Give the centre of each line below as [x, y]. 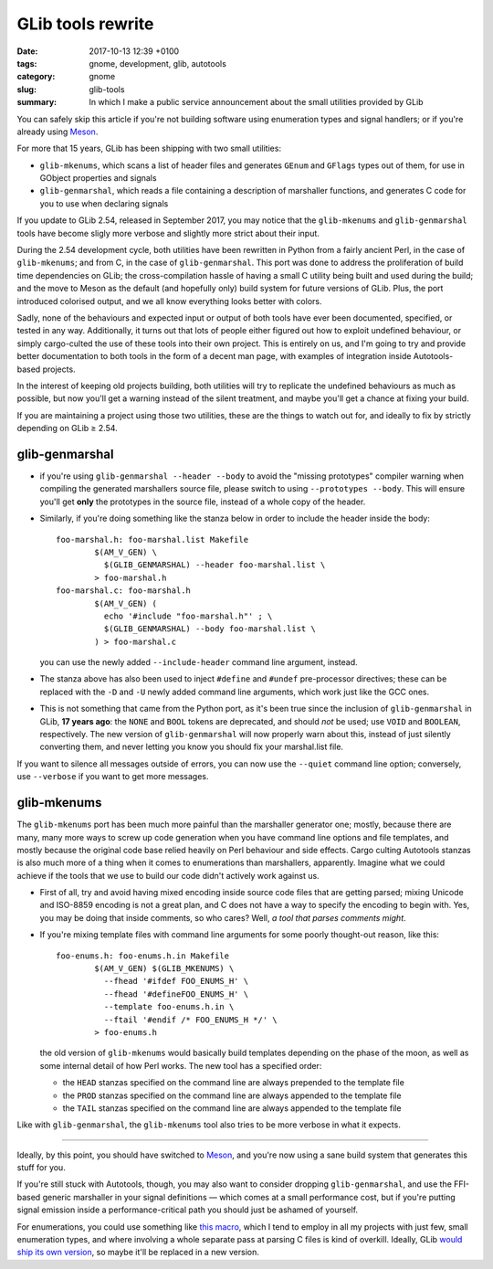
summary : [37, 102]
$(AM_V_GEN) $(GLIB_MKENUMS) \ [164, 969]
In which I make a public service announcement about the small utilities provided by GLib [256, 102]
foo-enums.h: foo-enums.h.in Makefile [143, 956]
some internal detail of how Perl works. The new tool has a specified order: [181, 1065]
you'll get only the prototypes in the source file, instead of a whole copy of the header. [203, 502]
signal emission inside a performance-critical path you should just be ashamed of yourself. [188, 1210]
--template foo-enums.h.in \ [169, 1007]
